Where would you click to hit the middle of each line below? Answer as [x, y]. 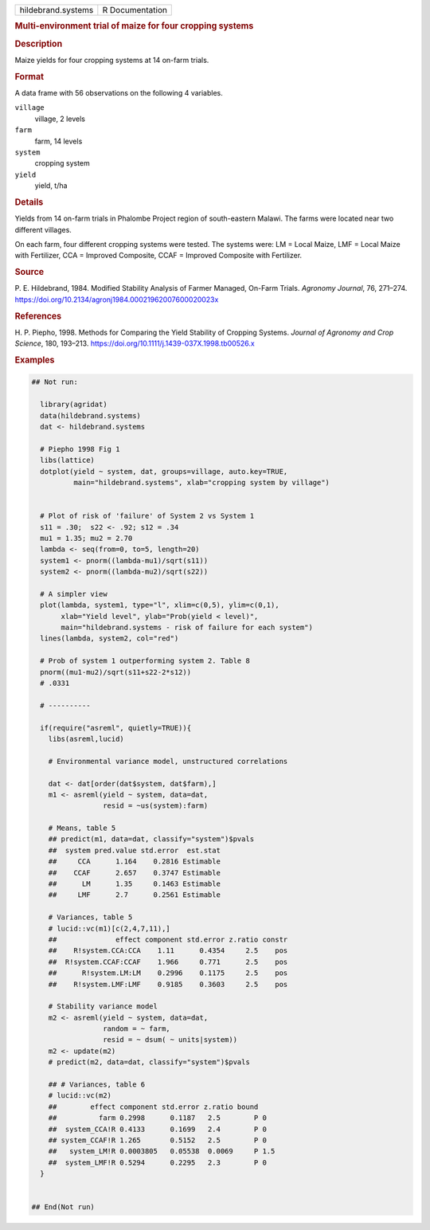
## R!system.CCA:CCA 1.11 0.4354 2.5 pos [168, 951]
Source [29, 272]
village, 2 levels [60, 119]
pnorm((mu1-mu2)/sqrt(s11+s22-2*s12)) [115, 672]
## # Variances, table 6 [97, 1085]
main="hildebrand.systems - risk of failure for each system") [187, 628]
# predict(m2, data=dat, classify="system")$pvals [149, 1062]
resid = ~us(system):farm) [155, 806]
